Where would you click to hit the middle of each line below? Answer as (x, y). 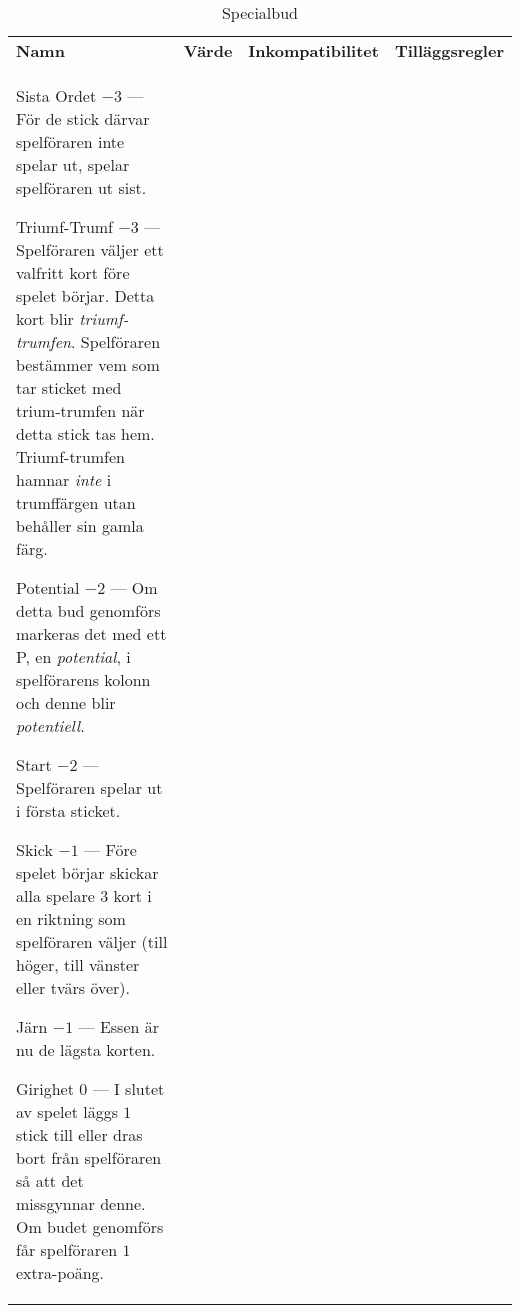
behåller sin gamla (80, 525)
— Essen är (118, 1026)
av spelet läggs (67, 1111)
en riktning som (71, 918)
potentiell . (50, 725)
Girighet (45, 1088)
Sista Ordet (56, 95)
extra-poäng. (60, 1272)
